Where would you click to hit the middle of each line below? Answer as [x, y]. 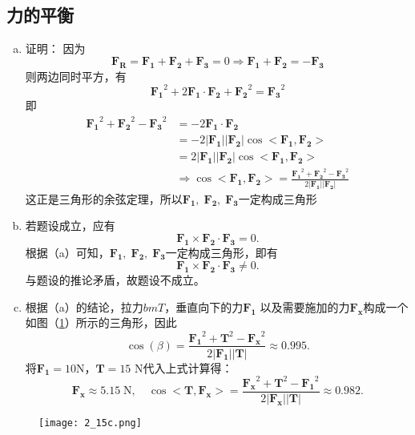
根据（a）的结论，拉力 [84, 306]
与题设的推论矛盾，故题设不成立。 [115, 280]
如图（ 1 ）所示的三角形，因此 [101, 322]
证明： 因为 [55, 48]
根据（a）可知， [67, 252]
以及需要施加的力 [305, 306]
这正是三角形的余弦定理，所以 [104, 198]
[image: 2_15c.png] [90, 423]
